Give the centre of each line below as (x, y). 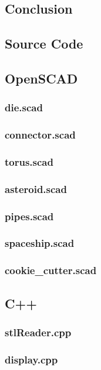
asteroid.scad (36, 189)
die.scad (24, 107)
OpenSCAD (41, 78)
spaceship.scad (40, 243)
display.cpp (31, 359)
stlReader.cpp (38, 332)
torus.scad (29, 161)
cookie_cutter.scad (51, 270)
